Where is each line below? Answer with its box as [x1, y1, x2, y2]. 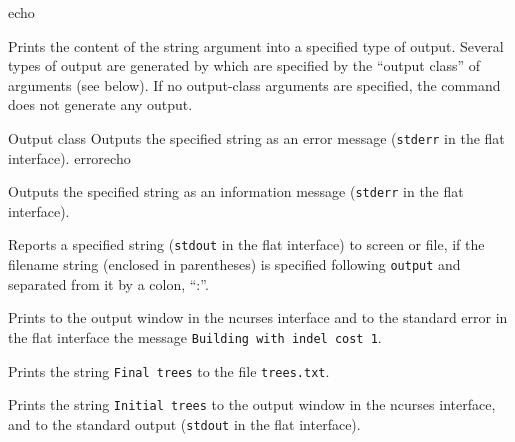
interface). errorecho [8, 147, 131, 168]
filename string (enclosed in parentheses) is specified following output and [8, 254, 461, 275]
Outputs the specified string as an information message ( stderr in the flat [8, 181, 464, 202]
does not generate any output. [8, 94, 193, 115]
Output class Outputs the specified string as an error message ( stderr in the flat [8, 127, 505, 148]
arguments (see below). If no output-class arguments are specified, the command [8, 74, 501, 95]
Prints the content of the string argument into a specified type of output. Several [8, 35, 504, 56]
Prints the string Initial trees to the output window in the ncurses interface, [8, 394, 496, 415]
